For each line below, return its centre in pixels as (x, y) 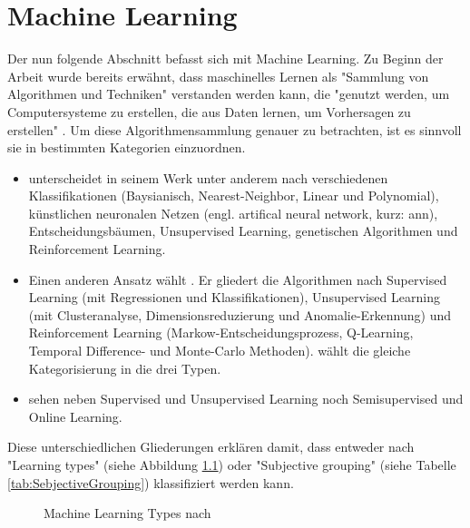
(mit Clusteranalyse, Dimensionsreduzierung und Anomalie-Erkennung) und (240, 314)
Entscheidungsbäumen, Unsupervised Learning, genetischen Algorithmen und (243, 231)
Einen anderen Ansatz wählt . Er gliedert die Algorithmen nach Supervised (238, 279)
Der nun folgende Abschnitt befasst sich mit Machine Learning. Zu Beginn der (225, 59)
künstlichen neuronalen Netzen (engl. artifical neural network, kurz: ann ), (233, 213)
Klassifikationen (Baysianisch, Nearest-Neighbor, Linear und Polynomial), (234, 196)
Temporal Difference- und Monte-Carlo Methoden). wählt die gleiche (220, 351)
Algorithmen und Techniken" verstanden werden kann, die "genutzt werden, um (229, 94)
